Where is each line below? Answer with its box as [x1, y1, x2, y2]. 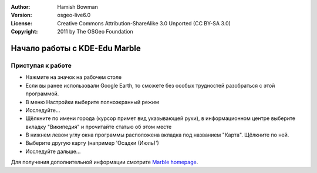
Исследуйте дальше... [25, 148, 81, 155]
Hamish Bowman [57, 4, 98, 10]
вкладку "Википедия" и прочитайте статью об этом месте [25, 123, 172, 130]
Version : [11, 12, 32, 19]
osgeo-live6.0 [57, 12, 91, 19]
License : [11, 19, 32, 26]
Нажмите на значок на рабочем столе [25, 74, 122, 81]
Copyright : [11, 28, 38, 35]
